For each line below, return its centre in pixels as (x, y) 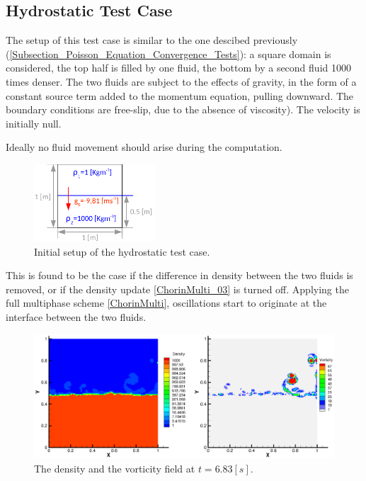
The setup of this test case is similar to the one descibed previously (152, 40)
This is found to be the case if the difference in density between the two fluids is (179, 275)
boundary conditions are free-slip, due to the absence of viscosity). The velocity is (183, 109)
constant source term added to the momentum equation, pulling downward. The (180, 95)
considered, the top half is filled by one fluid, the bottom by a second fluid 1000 (178, 68)
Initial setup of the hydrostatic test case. (122, 251)
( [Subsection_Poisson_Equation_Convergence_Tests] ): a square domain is (168, 53)
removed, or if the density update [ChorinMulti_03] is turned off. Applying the (177, 289)
